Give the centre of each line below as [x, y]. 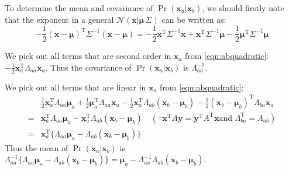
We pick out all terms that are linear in [75, 87]
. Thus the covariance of [88, 67]
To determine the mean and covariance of [79, 8]
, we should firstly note [243, 8]
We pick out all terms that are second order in [88, 56]
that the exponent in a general [59, 19]
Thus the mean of [37, 147]
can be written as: [194, 19]
